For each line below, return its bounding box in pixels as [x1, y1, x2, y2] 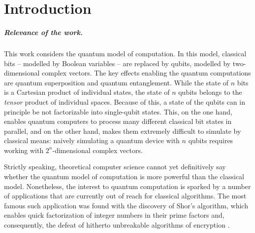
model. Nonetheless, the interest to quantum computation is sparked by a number [4, 181, 251, 191]
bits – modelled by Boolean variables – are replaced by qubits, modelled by [4, 58, 231, 68]
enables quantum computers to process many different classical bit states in [4, 116, 232, 126]
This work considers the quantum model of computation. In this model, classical [4, 48, 247, 58]
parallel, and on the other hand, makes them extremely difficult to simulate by [4, 125, 241, 136]
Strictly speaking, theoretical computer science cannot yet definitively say [4, 161, 226, 172]
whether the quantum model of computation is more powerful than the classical [4, 171, 245, 182]
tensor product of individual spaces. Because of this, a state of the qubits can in [4, 96, 245, 107]
